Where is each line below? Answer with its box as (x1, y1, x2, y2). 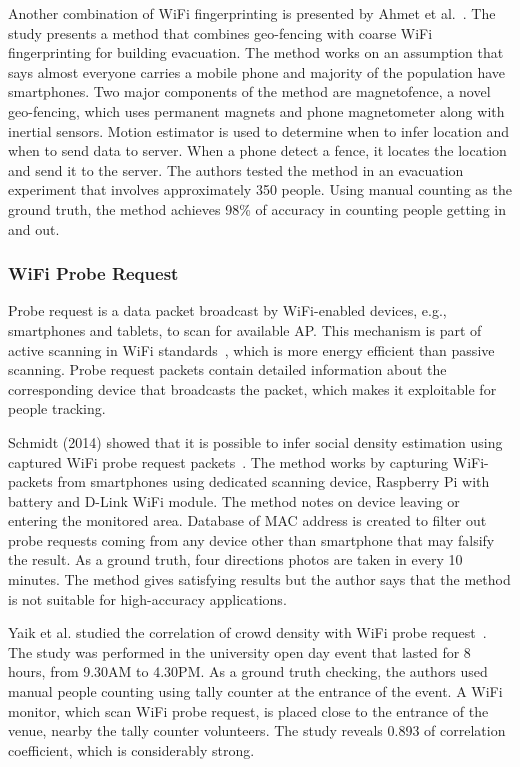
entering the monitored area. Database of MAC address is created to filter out (8, 510, 487, 531)
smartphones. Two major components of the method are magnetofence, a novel (8, 81, 491, 102)
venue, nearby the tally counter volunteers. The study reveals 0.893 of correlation (8, 720, 506, 741)
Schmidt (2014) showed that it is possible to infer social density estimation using (8, 431, 503, 452)
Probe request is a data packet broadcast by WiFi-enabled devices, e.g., (8, 300, 447, 321)
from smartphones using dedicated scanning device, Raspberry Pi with (57, 471, 490, 492)
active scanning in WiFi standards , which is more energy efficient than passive (8, 339, 495, 360)
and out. (8, 218, 60, 239)
